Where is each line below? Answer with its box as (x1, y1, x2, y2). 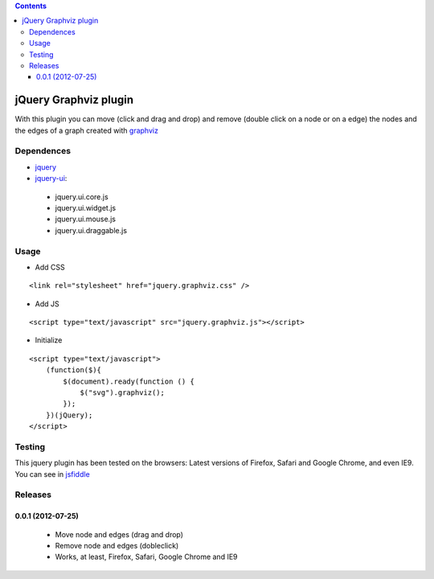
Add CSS (35, 262, 65, 272)
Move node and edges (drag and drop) (55, 529, 184, 539)
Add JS (35, 298, 59, 309)
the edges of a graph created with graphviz (14, 125, 158, 135)
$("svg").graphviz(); (80, 388, 165, 397)
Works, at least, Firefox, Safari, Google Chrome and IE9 (55, 552, 238, 562)
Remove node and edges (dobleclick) (55, 541, 179, 551)
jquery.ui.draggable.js (55, 225, 128, 235)
